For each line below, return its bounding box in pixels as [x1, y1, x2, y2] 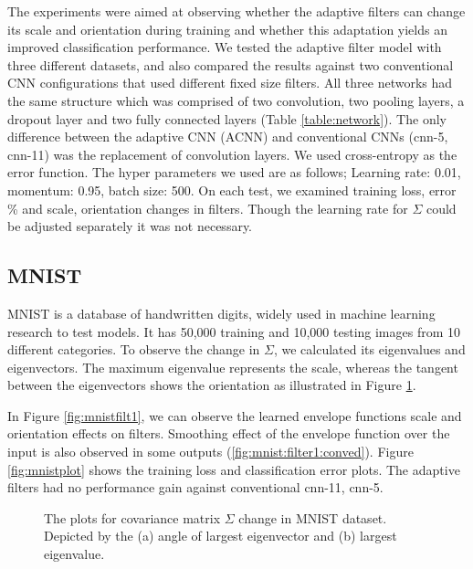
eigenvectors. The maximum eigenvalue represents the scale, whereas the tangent [7, 357, 458, 376]
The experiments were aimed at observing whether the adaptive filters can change [7, 2, 466, 20]
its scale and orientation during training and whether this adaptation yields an [7, 19, 447, 38]
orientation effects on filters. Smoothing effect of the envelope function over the [7, 424, 450, 443]
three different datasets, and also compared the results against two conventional [7, 55, 454, 74]
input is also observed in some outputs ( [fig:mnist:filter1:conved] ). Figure [7, 442, 414, 461]
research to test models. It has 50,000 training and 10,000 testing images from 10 [7, 321, 461, 341]
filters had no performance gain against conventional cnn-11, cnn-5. [7, 478, 384, 497]
